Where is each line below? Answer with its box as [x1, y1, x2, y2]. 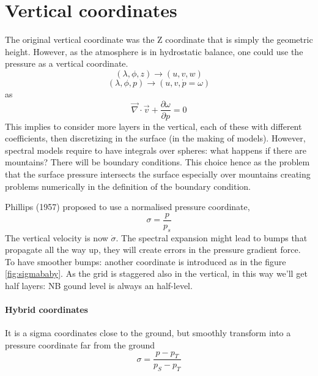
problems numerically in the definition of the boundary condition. [5, 179, 251, 192]
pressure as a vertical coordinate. [5, 57, 128, 70]
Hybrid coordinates [5, 303, 88, 316]
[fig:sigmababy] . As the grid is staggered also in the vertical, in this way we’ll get [5, 267, 308, 280]
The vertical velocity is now [5, 231, 108, 244]
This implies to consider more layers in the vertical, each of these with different [5, 119, 302, 132]
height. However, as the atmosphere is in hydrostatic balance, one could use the [5, 45, 303, 58]
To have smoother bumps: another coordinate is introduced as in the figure [5, 255, 286, 268]
